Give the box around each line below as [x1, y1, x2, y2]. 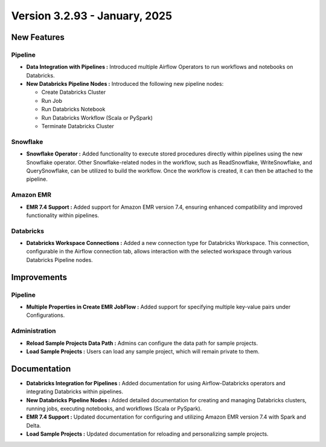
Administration [11, 327, 56, 335]
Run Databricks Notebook [41, 106, 106, 113]
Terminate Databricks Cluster [41, 123, 114, 130]
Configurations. [26, 312, 65, 319]
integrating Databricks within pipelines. [26, 388, 124, 396]
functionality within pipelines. [26, 212, 100, 219]
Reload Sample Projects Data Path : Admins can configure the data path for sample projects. [26, 339, 258, 347]
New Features [11, 32, 65, 42]
